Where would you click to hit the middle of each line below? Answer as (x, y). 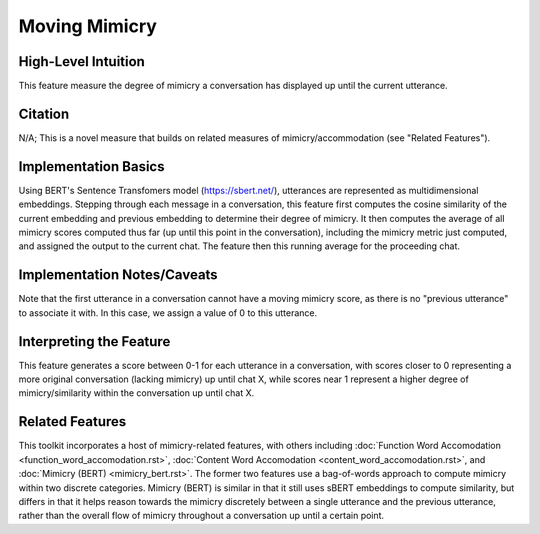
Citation (44, 113)
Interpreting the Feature (94, 341)
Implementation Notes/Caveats (118, 275)
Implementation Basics (91, 166)
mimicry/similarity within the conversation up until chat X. (136, 393)
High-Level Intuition (81, 61)
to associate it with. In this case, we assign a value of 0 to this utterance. (168, 312)
